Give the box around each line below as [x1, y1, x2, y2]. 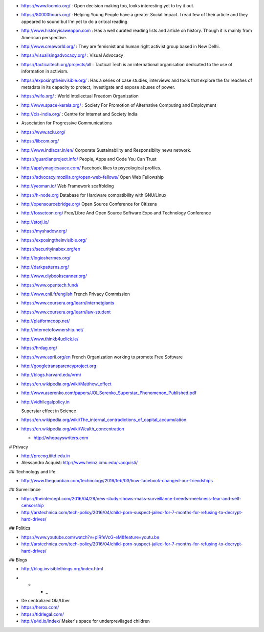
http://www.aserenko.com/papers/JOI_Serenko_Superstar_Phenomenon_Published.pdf [21, 390, 197, 396]
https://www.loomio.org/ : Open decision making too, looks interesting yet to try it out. [21, 3, 195, 8]
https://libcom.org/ [21, 138, 59, 144]
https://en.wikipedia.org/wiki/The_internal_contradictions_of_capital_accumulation [21, 417, 187, 423]
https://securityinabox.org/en [21, 246, 81, 252]
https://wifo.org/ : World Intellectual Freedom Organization [21, 93, 139, 99]
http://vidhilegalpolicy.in [21, 399, 70, 405]
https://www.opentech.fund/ [21, 282, 79, 288]
